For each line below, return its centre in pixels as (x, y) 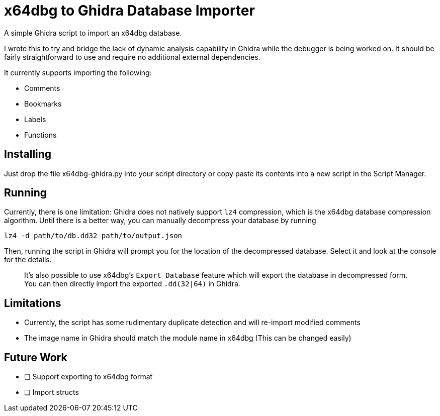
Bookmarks (43, 103)
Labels (35, 119)
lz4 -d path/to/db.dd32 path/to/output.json (93, 236)
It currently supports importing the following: (78, 72)
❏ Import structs (52, 392)
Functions (40, 135)
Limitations (33, 303)
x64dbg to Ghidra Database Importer (129, 11)
